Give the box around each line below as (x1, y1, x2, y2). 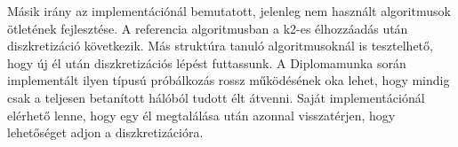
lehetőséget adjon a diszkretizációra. (7, 123, 204, 142)
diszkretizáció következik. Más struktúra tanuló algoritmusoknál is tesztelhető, (7, 36, 433, 55)
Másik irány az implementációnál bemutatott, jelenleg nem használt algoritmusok (7, 2, 451, 19)
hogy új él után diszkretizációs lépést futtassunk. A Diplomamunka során (7, 53, 406, 72)
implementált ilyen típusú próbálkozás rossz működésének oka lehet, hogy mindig (7, 71, 450, 89)
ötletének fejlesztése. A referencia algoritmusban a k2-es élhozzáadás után (7, 19, 408, 37)
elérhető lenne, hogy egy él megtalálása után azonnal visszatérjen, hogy (7, 105, 396, 124)
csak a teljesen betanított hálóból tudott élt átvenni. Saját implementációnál (7, 88, 425, 106)
